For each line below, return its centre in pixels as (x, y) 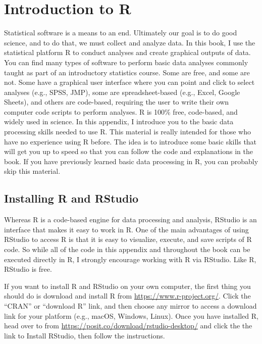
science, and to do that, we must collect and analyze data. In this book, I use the (130, 42)
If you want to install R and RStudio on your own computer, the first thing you (127, 286)
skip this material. (32, 171)
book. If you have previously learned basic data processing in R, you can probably (131, 161)
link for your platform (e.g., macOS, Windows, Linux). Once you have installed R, (131, 315)
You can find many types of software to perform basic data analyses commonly (126, 62)
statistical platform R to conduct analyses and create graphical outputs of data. (127, 52)
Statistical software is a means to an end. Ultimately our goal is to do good (121, 33)
